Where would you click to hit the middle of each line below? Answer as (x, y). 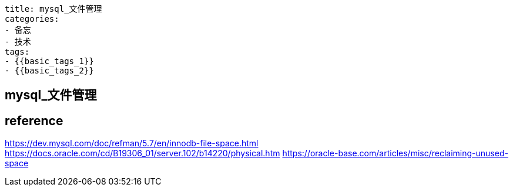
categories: (32, 19)
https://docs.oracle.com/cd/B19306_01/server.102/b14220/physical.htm (142, 153)
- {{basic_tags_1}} (49, 61)
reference (34, 120)
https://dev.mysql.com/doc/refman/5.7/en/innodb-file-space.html (132, 143)
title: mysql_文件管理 (53, 9)
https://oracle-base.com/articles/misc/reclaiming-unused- (395, 153)
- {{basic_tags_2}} (49, 71)
